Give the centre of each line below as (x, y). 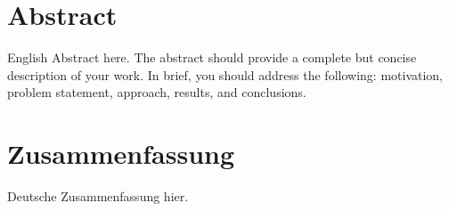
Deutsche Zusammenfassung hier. (98, 196)
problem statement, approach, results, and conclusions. (157, 92)
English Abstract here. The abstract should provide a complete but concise (212, 57)
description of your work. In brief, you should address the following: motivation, (225, 74)
